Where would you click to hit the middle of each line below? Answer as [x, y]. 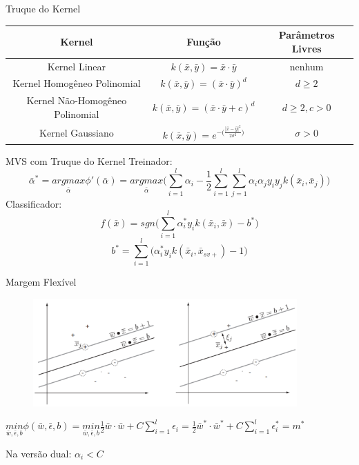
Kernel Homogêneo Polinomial [77, 83]
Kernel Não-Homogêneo [77, 100]
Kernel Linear [77, 66]
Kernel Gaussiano [77, 133]
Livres [307, 48]
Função [204, 41]
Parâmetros [307, 35]
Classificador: [34, 203]
